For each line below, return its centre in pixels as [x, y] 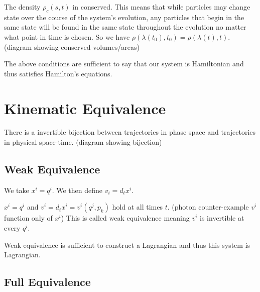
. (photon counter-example [208, 207]
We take [17, 190]
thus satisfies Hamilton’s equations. [58, 73]
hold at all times [138, 207]
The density [22, 7]
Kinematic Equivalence [85, 108]
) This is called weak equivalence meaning [125, 218]
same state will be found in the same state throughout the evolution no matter [125, 27]
